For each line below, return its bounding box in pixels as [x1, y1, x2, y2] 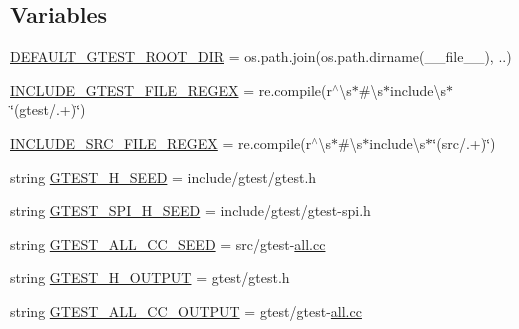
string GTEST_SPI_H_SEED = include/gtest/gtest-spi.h [10, 200, 371, 221]
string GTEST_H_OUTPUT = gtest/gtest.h [10, 267, 290, 288]
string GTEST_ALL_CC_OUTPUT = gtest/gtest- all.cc [10, 300, 362, 321]
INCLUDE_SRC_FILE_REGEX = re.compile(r [10, 132, 312, 153]
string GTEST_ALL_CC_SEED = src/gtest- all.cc [10, 233, 326, 254]
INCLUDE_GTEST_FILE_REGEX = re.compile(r [10, 79, 332, 100]
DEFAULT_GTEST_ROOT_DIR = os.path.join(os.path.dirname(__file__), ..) [10, 46, 512, 67]
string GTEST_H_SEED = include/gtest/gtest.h [10, 166, 317, 187]
